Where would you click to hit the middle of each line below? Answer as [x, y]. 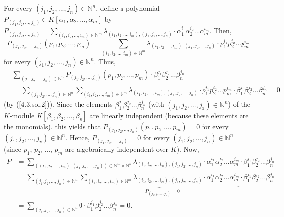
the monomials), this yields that [52, 126]
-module [22, 115]
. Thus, [105, 61]
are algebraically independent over [117, 149]
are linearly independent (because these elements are [169, 115]
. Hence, [78, 137]
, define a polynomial [128, 8]
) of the [239, 104]
